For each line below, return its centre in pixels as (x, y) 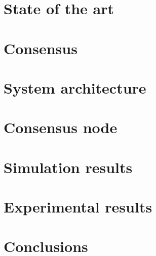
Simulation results (68, 167)
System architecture (75, 87)
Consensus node (61, 127)
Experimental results (78, 207)
